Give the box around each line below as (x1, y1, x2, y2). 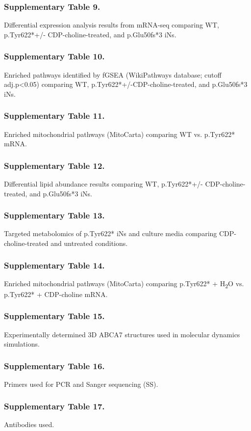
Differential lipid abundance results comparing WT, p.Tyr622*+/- (4, 179, 203, 189)
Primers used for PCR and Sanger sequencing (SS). (4, 379, 158, 389)
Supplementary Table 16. (4, 359, 105, 372)
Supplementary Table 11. (4, 109, 105, 122)
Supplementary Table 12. (4, 159, 105, 171)
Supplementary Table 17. (4, 400, 105, 412)
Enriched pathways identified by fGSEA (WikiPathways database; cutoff (4, 69, 222, 80)
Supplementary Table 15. (4, 310, 105, 322)
